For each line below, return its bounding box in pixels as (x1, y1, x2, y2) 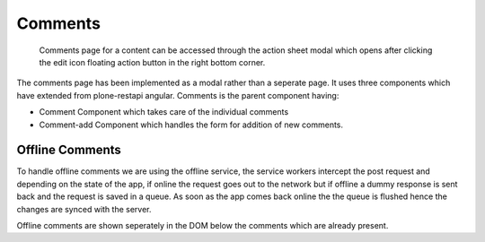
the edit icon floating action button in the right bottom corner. (39, 56, 266, 67)
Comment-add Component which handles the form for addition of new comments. (39, 119, 344, 130)
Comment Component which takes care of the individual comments (39, 107, 289, 117)
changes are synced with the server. (16, 203, 152, 214)
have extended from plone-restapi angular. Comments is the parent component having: (16, 90, 339, 100)
